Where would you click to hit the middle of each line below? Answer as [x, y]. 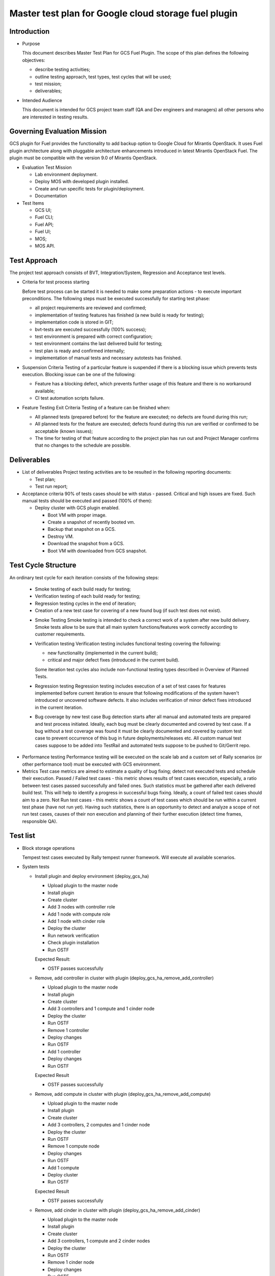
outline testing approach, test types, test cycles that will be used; [103, 77]
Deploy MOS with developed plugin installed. [82, 182]
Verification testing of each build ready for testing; [88, 596]
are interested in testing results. [55, 117]
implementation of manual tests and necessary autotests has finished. [108, 358]
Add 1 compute [63, 1168]
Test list [22, 836]
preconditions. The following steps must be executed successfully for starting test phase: [116, 299]
